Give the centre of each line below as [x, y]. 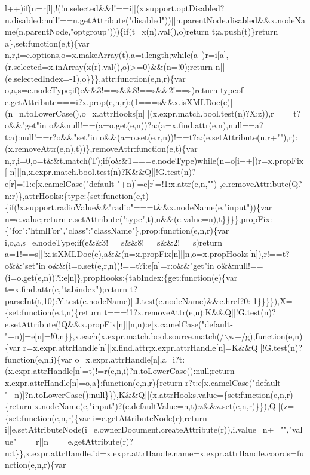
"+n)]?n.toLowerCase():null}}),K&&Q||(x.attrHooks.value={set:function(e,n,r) [149, 394]
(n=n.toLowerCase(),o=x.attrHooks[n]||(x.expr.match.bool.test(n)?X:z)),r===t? [153, 113]
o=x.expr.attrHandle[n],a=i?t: [130, 359]
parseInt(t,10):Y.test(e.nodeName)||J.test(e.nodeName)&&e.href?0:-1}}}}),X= [149, 300]
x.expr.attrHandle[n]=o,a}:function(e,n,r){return [94, 382]
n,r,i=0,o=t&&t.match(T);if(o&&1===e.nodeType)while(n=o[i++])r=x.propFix [154, 160]
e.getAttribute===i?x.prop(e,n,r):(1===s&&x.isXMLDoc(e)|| [120, 101]
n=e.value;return [36, 218]
